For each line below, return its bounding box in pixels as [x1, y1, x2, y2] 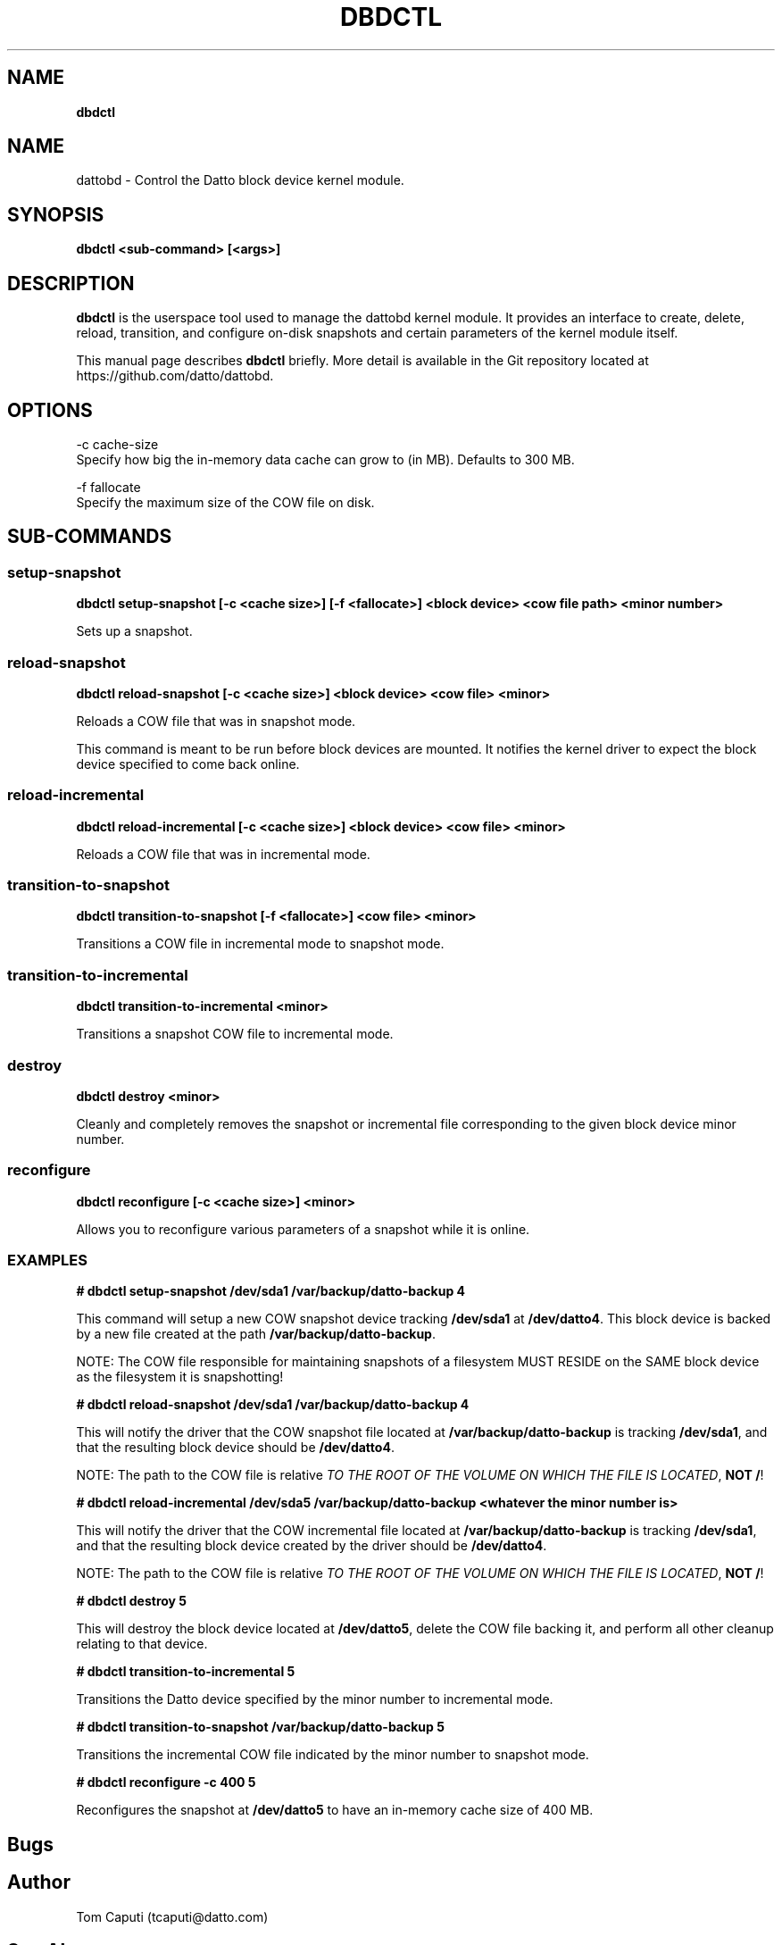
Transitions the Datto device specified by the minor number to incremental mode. [76, 1691, 553, 1707]
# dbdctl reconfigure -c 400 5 [76, 1774, 256, 1791]
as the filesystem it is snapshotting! [76, 1369, 284, 1385]
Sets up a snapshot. [76, 623, 193, 639]
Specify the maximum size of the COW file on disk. [76, 494, 375, 510]
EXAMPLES [7, 1251, 87, 1270]
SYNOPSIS [7, 203, 104, 226]
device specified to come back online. [76, 755, 300, 772]
